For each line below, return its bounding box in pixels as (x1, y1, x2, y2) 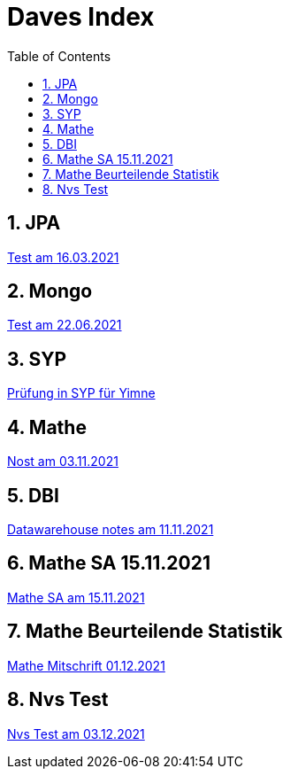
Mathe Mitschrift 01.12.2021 (7, 657, 165, 673)
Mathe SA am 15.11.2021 (7, 589, 145, 605)
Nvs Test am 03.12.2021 (7, 726, 145, 741)
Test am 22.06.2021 (7, 317, 122, 333)
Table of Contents (7, 48, 111, 64)
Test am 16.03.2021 (7, 249, 119, 265)
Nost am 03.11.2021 (7, 454, 118, 469)
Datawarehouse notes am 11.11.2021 (7, 521, 214, 537)
